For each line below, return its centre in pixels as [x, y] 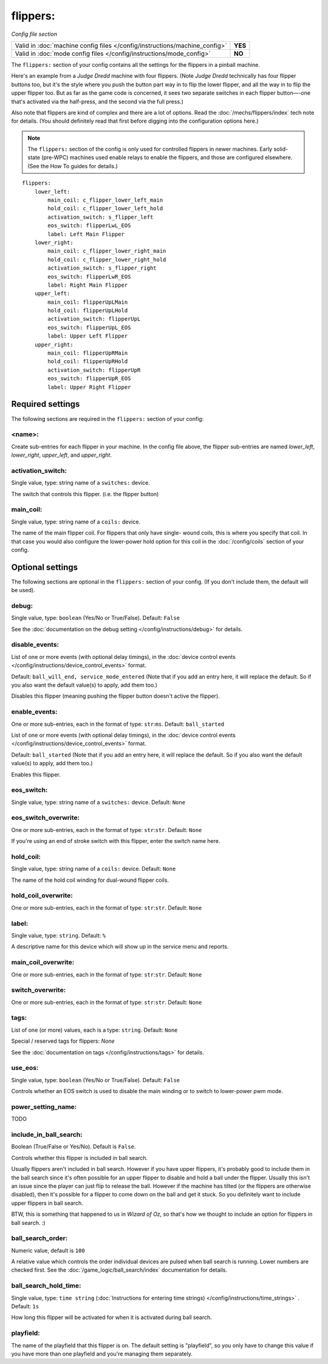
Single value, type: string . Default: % [59, 936]
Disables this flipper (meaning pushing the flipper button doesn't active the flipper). [115, 696]
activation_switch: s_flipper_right [102, 268]
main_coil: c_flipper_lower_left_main [105, 200]
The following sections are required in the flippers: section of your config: [108, 418]
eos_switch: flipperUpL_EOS [89, 327]
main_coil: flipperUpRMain [88, 353]
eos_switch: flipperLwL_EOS [89, 226]
